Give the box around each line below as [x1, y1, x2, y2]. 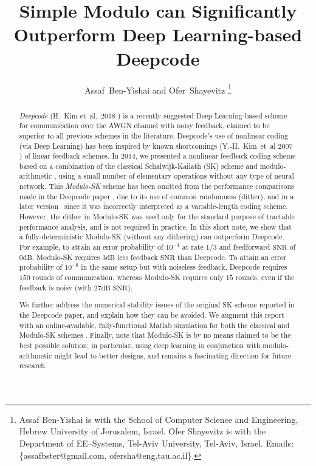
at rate [182, 242, 204, 252]
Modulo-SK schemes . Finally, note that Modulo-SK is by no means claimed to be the [19, 330, 291, 340]
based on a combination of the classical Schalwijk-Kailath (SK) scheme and [19, 160, 258, 171]
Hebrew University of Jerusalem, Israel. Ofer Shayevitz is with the [19, 425, 266, 437]
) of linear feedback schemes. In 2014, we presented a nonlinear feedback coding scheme [19, 151, 296, 161]
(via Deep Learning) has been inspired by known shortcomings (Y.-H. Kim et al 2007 [19, 140, 293, 151]
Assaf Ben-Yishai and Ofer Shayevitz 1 [84, 81, 232, 96]
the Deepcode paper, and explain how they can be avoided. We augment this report [19, 309, 284, 320]
